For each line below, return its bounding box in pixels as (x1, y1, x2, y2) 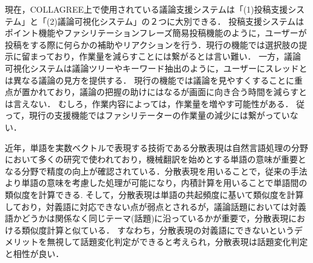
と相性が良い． (5, 247, 64, 259)
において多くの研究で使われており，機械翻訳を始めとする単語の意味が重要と (5, 153, 306, 166)
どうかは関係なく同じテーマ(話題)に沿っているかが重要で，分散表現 (21, 212, 289, 224)
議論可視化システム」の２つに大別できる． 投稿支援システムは (57, 14, 305, 27)
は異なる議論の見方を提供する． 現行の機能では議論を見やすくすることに (5, 73, 294, 86)
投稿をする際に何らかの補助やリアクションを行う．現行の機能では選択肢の (5, 38, 299, 51)
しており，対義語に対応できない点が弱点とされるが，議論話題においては (5, 200, 290, 212)
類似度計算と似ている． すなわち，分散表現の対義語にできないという (21, 223, 294, 236)
